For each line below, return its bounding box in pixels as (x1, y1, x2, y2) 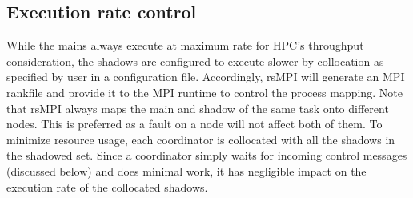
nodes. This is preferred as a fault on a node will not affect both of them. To (6, 115, 383, 132)
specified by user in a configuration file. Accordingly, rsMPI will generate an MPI (6, 68, 405, 85)
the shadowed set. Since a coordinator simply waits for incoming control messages (6, 147, 407, 164)
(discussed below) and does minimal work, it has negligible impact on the (6, 162, 367, 179)
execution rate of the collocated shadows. (6, 178, 208, 195)
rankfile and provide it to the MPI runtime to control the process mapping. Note (6, 83, 403, 100)
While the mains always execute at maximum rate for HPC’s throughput (6, 37, 364, 54)
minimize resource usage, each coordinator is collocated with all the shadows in (6, 131, 395, 147)
